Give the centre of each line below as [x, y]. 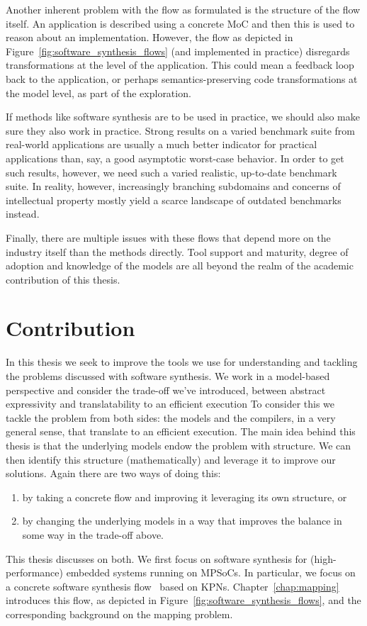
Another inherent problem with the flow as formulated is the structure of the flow [183, 9]
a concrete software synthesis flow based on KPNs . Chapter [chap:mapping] [173, 586]
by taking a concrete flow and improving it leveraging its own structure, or [185, 497]
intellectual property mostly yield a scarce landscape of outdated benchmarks [174, 200]
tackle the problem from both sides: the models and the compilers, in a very [171, 417]
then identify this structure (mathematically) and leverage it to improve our [171, 459]
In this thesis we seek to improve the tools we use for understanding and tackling [182, 362]
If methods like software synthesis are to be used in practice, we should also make [183, 117]
